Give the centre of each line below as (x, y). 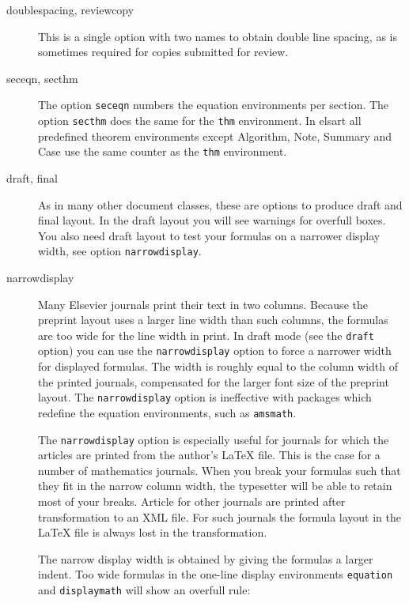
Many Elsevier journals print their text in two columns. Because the (203, 304)
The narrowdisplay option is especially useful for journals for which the (214, 439)
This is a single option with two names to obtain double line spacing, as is (218, 36)
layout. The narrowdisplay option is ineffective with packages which (205, 397)
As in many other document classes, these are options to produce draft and (220, 204)
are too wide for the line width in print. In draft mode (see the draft (206, 335)
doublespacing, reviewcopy (70, 9)
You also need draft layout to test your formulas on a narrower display (209, 235)
